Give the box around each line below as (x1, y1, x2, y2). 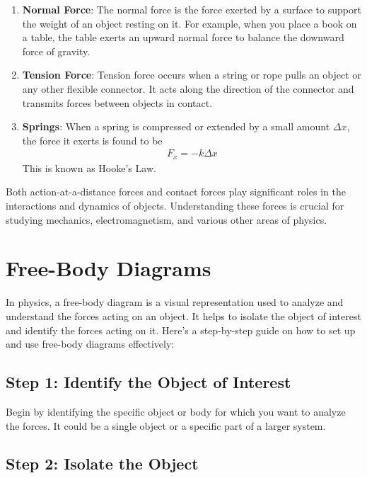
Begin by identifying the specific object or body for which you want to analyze (6, 404, 346, 419)
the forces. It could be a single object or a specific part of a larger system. (6, 418, 326, 433)
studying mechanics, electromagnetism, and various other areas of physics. (6, 212, 327, 227)
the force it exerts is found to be (22, 132, 163, 147)
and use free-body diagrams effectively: (6, 336, 175, 351)
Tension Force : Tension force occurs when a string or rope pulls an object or (22, 67, 361, 82)
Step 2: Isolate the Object (6, 453, 199, 474)
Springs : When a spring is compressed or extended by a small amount (22, 119, 330, 134)
